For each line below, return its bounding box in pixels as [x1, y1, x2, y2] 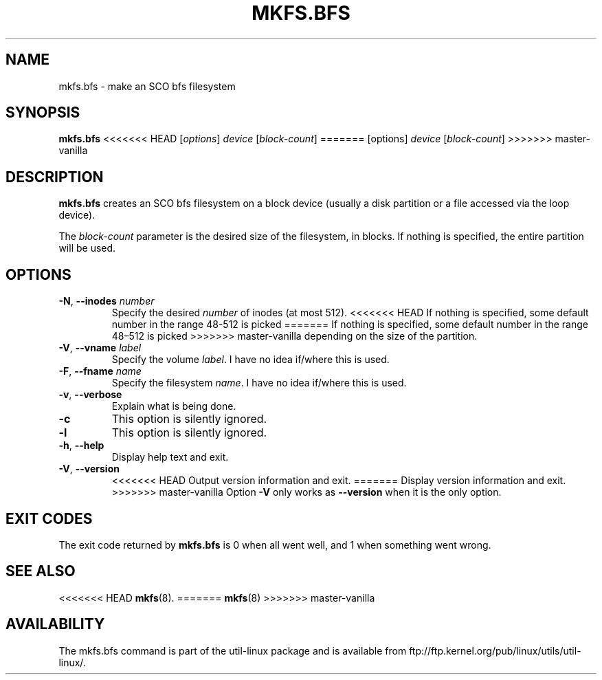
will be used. [58, 242, 116, 254]
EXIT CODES [5, 509, 93, 527]
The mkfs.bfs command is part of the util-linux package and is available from [58, 644, 407, 657]
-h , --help [58, 439, 104, 452]
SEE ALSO [5, 562, 76, 580]
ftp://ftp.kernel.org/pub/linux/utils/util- [409, 644, 581, 657]
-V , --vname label [58, 342, 142, 354]
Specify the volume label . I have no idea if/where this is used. [111, 353, 390, 366]
